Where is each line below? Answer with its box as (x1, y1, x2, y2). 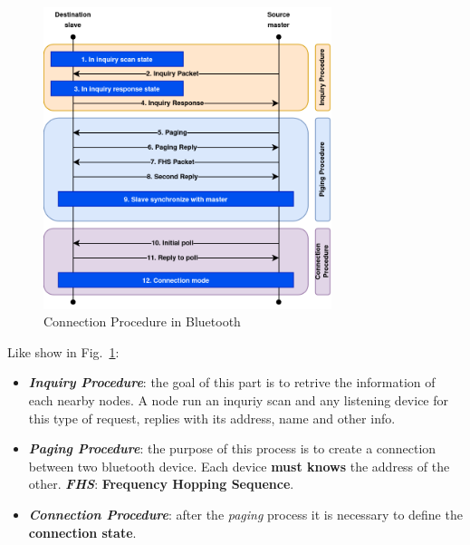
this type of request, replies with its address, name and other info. (28, 408, 396, 427)
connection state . (28, 522, 137, 541)
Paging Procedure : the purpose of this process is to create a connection (28, 439, 436, 458)
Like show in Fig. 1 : (7, 342, 120, 361)
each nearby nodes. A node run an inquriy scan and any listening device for (28, 390, 448, 409)
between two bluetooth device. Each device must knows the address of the (28, 456, 450, 475)
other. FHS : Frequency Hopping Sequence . (28, 474, 294, 493)
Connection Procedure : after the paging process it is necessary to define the (28, 504, 463, 523)
